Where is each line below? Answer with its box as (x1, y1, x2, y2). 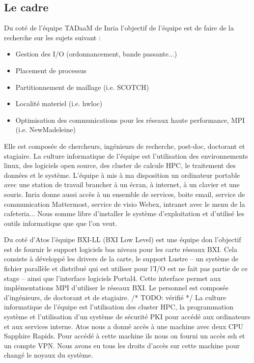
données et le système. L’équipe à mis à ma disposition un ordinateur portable (4, 169, 240, 180)
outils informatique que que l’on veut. (4, 218, 117, 228)
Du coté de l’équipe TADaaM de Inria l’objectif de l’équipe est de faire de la (4, 23, 234, 33)
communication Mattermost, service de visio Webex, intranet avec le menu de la (4, 198, 245, 209)
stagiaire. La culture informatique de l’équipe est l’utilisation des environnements (4, 150, 248, 161)
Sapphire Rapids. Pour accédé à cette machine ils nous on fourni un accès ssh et (4, 331, 245, 341)
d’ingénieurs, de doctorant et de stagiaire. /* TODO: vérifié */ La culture (4, 292, 226, 302)
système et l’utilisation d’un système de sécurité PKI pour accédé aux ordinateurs (4, 311, 251, 322)
